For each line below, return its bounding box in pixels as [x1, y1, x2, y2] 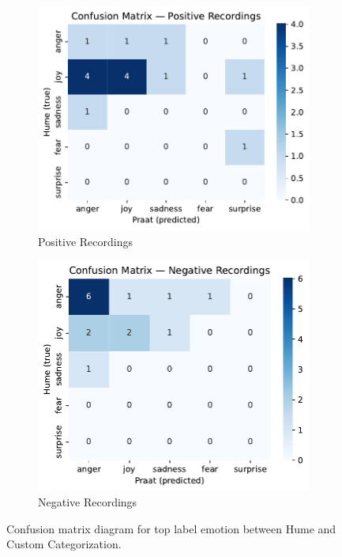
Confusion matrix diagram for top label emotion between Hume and [6, 520, 336, 536]
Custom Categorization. [6, 536, 122, 552]
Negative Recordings [38, 494, 137, 510]
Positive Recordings [38, 233, 133, 249]
